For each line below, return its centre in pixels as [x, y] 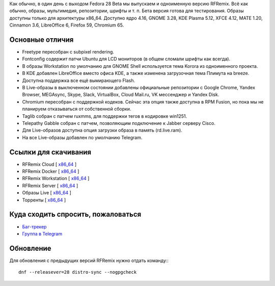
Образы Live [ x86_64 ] [47, 193]
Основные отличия [42, 40]
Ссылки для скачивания [50, 152]
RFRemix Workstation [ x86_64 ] [56, 178]
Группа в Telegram [42, 233]
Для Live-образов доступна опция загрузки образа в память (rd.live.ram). [102, 131]
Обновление [30, 248]
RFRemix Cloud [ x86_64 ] [49, 164]
